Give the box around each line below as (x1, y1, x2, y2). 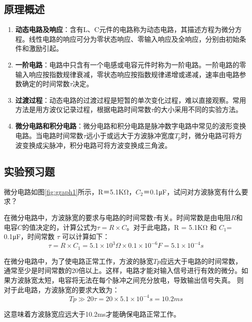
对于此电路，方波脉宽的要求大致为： (4, 284, 119, 294)
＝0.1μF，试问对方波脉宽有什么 (143, 186, 241, 196)
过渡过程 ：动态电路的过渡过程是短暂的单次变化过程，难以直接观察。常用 (15, 95, 246, 105)
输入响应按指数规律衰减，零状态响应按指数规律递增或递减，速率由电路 (15, 69, 239, 79)
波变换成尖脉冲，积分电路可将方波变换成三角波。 (15, 140, 172, 150)
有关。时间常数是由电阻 (156, 212, 231, 222)
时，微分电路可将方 (181, 130, 242, 140)
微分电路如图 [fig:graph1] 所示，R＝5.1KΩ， (4, 186, 136, 196)
